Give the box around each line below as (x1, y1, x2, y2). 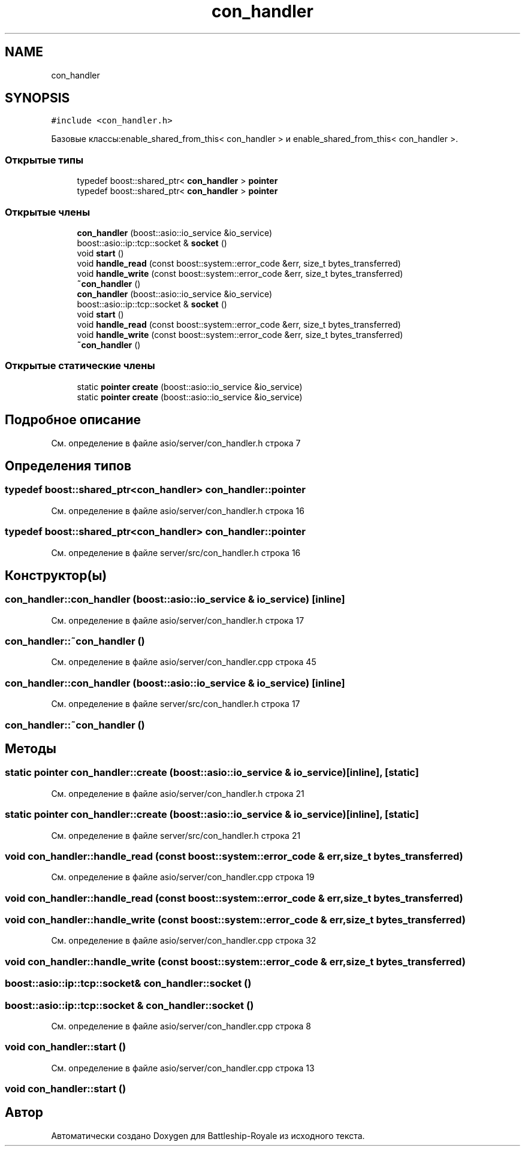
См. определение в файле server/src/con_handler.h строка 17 (51, 699, 300, 709)
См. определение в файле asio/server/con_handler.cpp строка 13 (51, 1062, 315, 1073)
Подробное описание (5, 412, 141, 428)
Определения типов (5, 458, 131, 473)
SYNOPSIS (5, 90, 70, 106)
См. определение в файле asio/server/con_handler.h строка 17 (51, 615, 304, 626)
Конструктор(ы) (5, 567, 107, 583)
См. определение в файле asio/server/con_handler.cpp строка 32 (51, 935, 316, 946)
